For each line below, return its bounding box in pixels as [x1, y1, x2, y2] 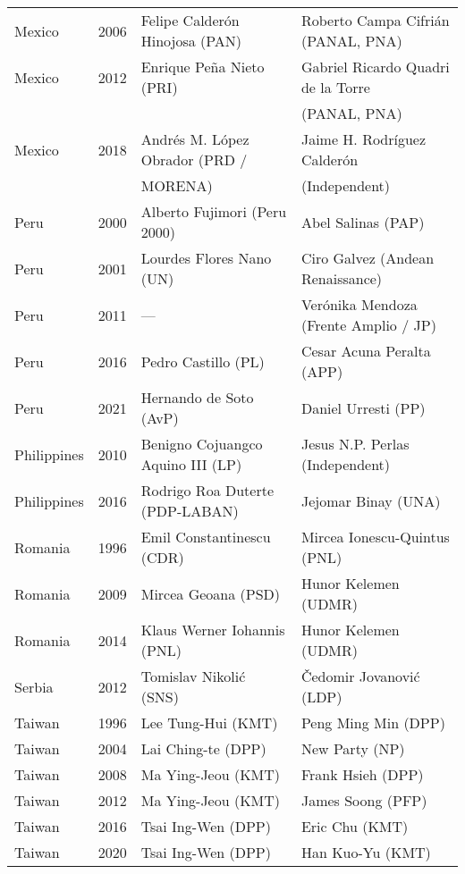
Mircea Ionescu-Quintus [300, 526, 450, 547]
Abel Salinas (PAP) [300, 211, 425, 232]
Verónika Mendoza [300, 294, 418, 315]
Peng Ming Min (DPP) [300, 712, 445, 733]
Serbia [14, 676, 54, 697]
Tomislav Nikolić [140, 666, 246, 686]
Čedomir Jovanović [300, 666, 420, 686]
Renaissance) [300, 268, 383, 289]
